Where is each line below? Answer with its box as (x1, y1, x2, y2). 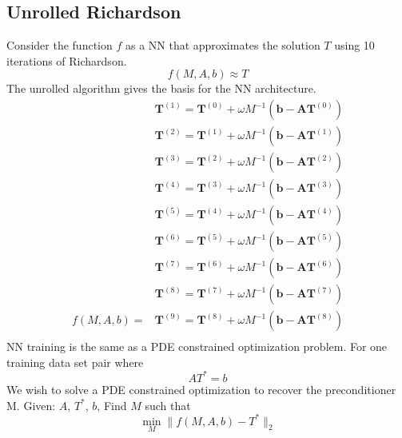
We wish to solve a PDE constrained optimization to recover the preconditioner (6, 380, 396, 397)
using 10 (334, 37, 375, 54)
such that (145, 396, 191, 413)
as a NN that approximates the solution (125, 37, 320, 54)
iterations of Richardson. (6, 52, 127, 69)
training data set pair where (6, 353, 144, 370)
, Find (97, 396, 127, 413)
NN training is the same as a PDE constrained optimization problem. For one (6, 338, 388, 355)
